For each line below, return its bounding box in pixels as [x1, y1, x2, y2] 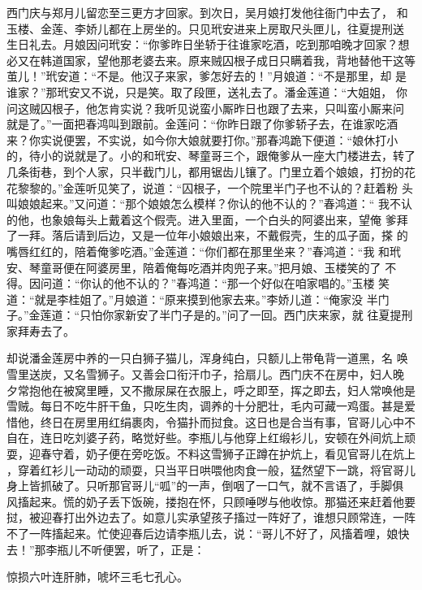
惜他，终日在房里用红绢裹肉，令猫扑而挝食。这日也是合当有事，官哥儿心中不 [6, 413, 416, 430]
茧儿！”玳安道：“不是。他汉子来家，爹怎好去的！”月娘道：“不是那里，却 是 [6, 67, 407, 85]
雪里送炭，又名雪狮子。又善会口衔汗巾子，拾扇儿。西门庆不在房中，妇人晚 [6, 366, 404, 383]
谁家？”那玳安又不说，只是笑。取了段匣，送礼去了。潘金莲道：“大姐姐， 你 [6, 83, 407, 100]
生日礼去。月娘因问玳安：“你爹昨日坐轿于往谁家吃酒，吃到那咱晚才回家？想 [6, 36, 410, 53]
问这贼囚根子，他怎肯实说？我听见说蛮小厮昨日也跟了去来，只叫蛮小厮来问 [6, 99, 404, 116]
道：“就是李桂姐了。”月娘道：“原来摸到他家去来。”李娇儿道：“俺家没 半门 [6, 290, 390, 307]
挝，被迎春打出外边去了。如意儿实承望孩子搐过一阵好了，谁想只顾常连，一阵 [6, 509, 416, 526]
